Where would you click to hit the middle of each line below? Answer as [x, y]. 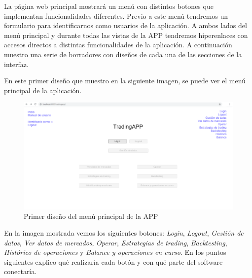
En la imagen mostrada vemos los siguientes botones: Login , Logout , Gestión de [124, 232]
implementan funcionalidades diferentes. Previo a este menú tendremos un [116, 16]
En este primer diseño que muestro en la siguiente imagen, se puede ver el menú [125, 81]
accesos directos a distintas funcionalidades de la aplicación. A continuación [118, 45]
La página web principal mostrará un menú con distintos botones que [109, 6]
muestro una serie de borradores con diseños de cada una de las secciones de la [123, 54]
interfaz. [16, 64]
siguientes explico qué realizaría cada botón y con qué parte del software [113, 261]
